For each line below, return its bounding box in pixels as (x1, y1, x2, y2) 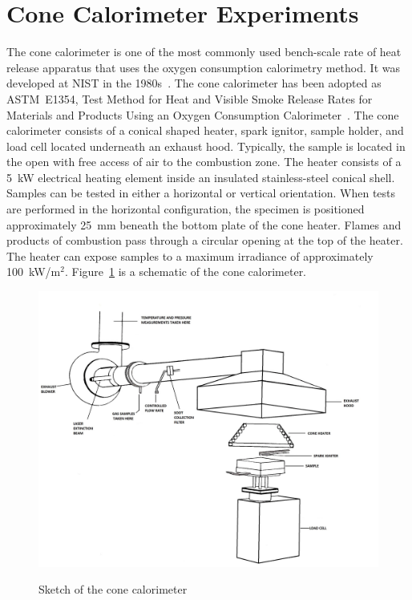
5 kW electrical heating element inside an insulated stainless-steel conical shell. (6, 168, 395, 185)
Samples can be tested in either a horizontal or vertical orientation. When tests (6, 184, 396, 201)
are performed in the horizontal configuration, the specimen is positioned (6, 201, 365, 217)
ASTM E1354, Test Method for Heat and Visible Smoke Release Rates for (6, 90, 373, 107)
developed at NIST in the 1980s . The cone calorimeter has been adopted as (6, 75, 382, 91)
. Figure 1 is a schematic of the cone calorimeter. (64, 263, 307, 280)
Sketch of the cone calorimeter (38, 581, 188, 598)
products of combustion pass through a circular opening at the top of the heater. (6, 232, 403, 249)
